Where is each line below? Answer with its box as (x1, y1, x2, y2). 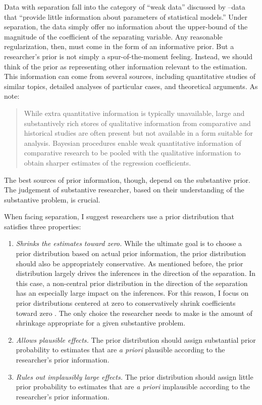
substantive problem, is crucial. (4, 194, 100, 205)
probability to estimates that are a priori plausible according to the (16, 344, 225, 355)
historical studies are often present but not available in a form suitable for (24, 128, 253, 138)
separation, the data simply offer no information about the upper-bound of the (4, 21, 248, 32)
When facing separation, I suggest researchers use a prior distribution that (4, 211, 234, 222)
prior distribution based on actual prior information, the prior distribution (16, 248, 246, 259)
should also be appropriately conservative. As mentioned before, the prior (16, 258, 243, 268)
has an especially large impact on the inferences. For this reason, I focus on (16, 288, 249, 298)
